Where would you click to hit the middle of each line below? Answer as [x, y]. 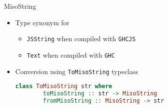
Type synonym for [42, 22]
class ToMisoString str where [64, 86]
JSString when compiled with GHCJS [81, 39]
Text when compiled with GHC [71, 54]
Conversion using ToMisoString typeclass [77, 71]
